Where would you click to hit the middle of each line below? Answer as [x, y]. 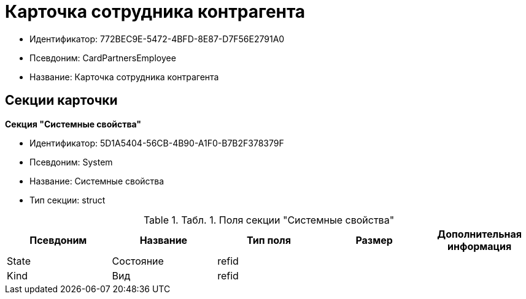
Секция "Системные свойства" [73, 124]
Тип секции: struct [68, 200]
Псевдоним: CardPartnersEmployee [103, 58]
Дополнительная [480, 234]
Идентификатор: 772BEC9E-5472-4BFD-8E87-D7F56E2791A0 [157, 39]
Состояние [138, 261]
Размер [374, 240]
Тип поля [269, 240]
